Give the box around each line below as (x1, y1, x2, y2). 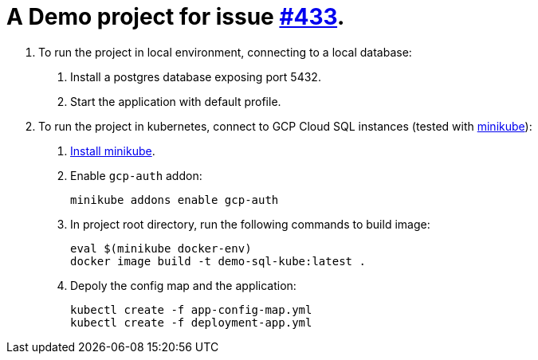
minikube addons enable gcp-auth (70, 193, 279, 206)
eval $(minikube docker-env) (70, 241, 252, 255)
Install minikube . (70, 143, 155, 158)
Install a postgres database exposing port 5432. (70, 69, 321, 84)
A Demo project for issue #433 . (6, 3, 345, 30)
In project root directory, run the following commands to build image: (70, 217, 430, 231)
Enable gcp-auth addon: (70, 168, 202, 182)
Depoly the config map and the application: (70, 278, 296, 292)
